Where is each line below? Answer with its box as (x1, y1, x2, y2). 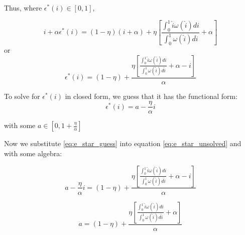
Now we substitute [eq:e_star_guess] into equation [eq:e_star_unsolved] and (4, 138, 241, 149)
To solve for (4, 90, 40, 101)
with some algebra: (4, 148, 62, 158)
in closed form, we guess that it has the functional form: (65, 90, 238, 101)
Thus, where (4, 3, 42, 13)
